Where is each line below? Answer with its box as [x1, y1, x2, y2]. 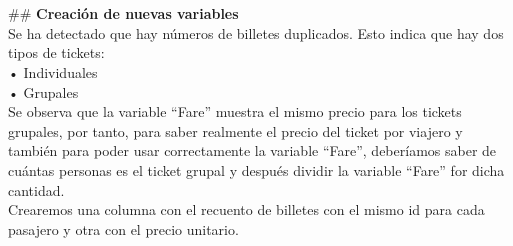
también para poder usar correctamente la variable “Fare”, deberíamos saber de [8, 140, 497, 161]
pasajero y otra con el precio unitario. [8, 218, 239, 239]
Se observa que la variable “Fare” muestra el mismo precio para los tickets [8, 101, 462, 122]
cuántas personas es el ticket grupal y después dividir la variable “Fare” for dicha [8, 159, 505, 180]
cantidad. [8, 179, 65, 200]
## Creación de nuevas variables [8, 3, 239, 24]
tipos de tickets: [8, 42, 105, 63]
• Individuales [8, 61, 98, 82]
